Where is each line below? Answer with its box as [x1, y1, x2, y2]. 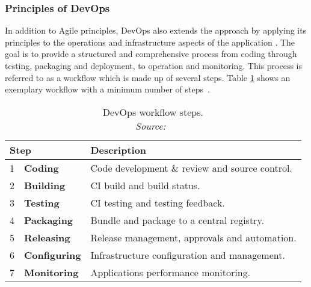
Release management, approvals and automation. [90, 230, 297, 244]
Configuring [24, 247, 81, 262]
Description [90, 142, 147, 157]
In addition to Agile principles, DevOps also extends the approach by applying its [5, 24, 307, 37]
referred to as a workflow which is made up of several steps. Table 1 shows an [5, 71, 291, 83]
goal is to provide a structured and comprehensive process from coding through [5, 47, 297, 60]
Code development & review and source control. [90, 160, 292, 175]
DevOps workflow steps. [102, 104, 203, 119]
